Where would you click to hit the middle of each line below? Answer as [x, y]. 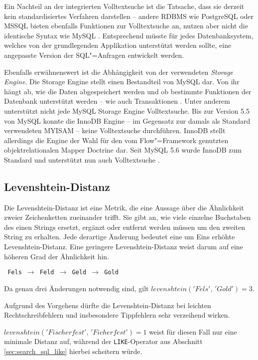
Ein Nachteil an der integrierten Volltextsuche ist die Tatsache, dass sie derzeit [124, 6]
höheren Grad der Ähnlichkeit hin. [57, 256]
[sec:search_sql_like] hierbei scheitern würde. [73, 351]
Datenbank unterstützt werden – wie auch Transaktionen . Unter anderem [117, 101]
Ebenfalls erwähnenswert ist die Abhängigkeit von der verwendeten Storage [119, 72]
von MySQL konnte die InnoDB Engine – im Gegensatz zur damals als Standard [127, 120]
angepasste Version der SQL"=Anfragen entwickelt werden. [94, 55]
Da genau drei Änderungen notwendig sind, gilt [76, 288]
